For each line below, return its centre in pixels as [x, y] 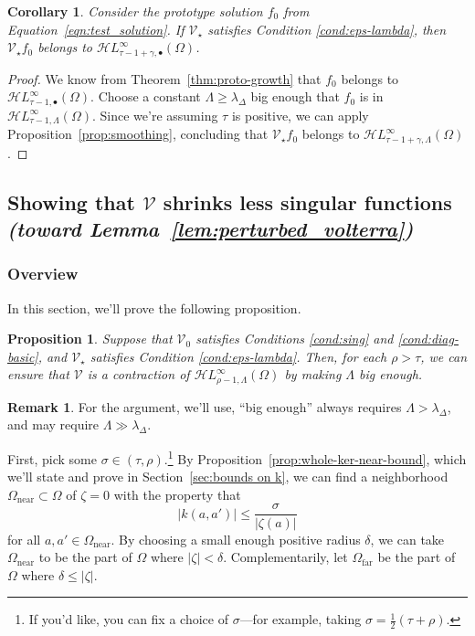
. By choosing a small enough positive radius [236, 539]
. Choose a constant [146, 96]
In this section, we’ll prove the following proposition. [154, 307]
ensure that [38, 374]
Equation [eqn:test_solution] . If [96, 29]
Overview [43, 274]
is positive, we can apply [300, 115]
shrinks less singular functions [307, 201]
